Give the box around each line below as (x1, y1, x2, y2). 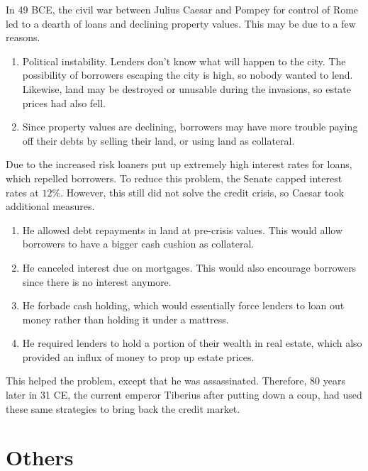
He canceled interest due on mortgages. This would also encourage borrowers (22, 260, 357, 275)
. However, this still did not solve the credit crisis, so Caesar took (60, 184, 345, 199)
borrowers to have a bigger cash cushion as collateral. (22, 236, 255, 251)
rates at (6, 184, 39, 199)
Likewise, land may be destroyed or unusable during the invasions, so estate (22, 81, 352, 96)
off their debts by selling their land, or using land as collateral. (22, 133, 295, 148)
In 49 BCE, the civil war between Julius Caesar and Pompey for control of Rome (6, 2, 359, 16)
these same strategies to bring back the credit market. (6, 401, 240, 416)
